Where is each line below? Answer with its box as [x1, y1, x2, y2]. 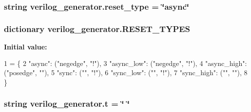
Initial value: [4, 42, 47, 52]
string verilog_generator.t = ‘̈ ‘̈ [4, 97, 130, 110]
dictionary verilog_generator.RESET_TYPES [4, 22, 191, 34]
